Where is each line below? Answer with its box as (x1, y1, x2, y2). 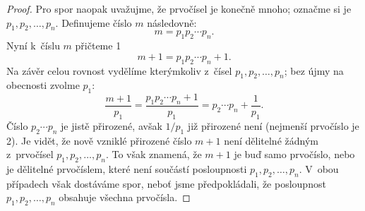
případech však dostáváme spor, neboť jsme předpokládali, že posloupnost (6, 176, 326, 191)
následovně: (147, 15, 197, 30)
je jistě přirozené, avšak (61, 118, 162, 133)
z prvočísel (6, 147, 54, 162)
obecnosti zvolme (6, 78, 80, 92)
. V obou (299, 161, 339, 176)
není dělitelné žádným (224, 133, 318, 147)
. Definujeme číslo (55, 15, 132, 30)
